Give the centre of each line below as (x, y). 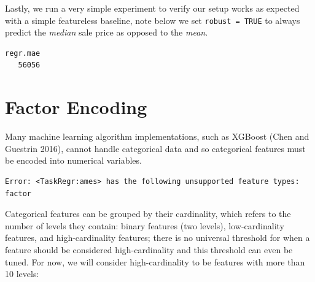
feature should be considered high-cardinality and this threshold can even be (149, 249)
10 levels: (22, 274)
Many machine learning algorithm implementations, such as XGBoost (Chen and (157, 136)
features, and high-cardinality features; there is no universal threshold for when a (157, 238)
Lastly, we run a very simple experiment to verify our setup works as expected (152, 8)
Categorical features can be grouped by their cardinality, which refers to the (148, 214)
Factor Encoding (76, 107)
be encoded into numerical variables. (73, 160)
